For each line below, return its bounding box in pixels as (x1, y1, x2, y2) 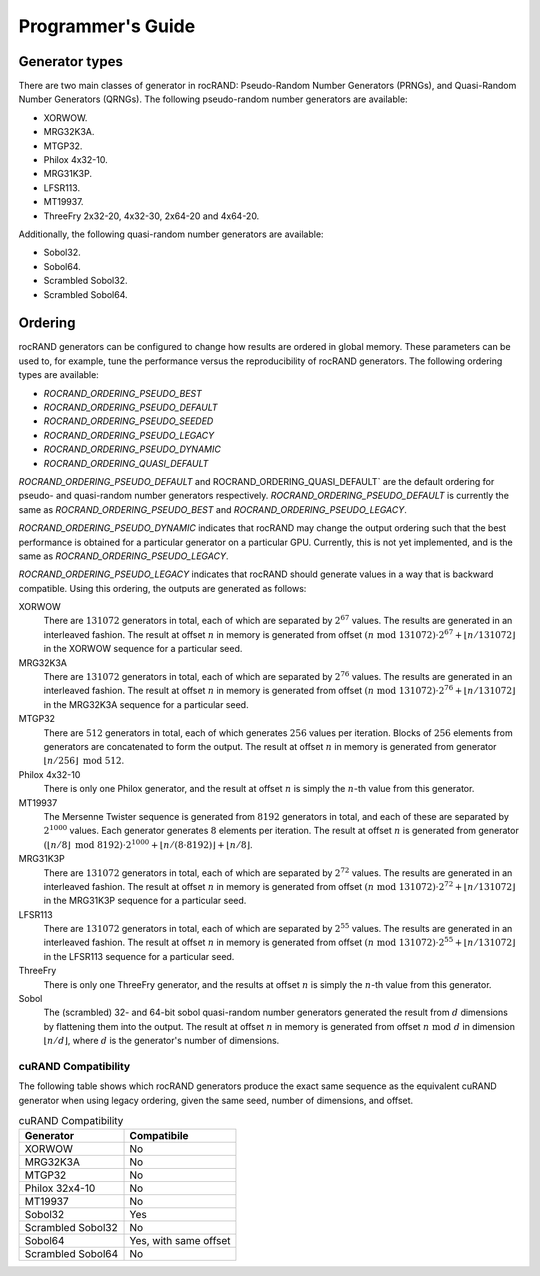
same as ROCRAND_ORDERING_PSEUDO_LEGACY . (18, 550, 229, 562)
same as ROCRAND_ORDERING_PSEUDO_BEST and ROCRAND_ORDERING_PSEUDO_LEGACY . (18, 503, 407, 515)
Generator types (18, 53, 124, 70)
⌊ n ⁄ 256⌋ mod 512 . (43, 755, 125, 767)
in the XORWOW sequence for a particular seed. (43, 643, 243, 655)
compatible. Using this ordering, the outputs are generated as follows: (18, 582, 307, 594)
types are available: (18, 369, 99, 381)
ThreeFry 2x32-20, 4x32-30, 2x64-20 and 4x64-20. (43, 210, 260, 222)
